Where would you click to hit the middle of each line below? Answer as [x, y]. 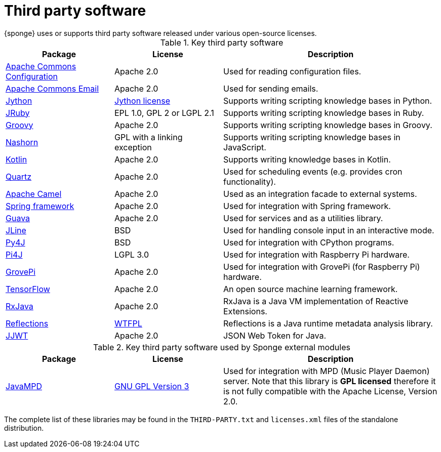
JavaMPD [24, 386]
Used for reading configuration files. [292, 71]
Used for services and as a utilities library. [303, 218]
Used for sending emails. [271, 88]
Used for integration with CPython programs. [309, 242]
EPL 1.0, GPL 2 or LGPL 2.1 [164, 113]
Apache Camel [34, 194]
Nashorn [22, 142]
